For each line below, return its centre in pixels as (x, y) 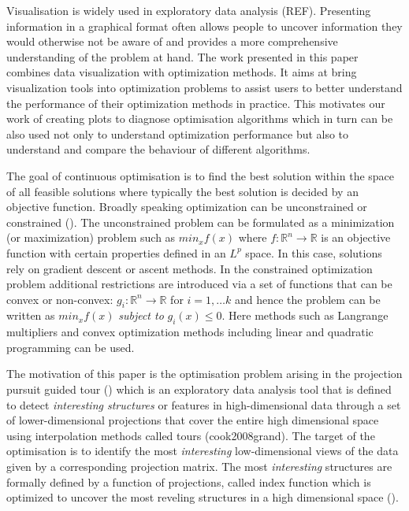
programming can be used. (71, 347)
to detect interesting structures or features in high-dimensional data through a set (204, 404)
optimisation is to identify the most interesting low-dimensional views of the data (203, 451)
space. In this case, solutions (314, 252)
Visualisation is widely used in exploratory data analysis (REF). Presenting (189, 10)
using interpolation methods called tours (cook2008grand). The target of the (191, 435)
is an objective (356, 237)
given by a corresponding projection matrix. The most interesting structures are (199, 467)
